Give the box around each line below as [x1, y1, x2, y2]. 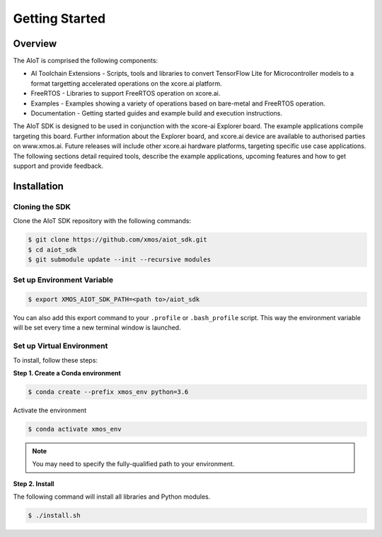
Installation [13, 180, 64, 192]
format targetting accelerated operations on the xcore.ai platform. [30, 79, 222, 88]
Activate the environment [13, 406, 87, 414]
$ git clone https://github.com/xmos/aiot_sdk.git [28, 236, 208, 244]
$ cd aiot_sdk [28, 245, 77, 254]
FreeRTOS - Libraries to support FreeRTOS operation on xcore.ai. [30, 89, 221, 98]
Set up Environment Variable [13, 275, 113, 285]
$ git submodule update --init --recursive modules [28, 255, 212, 264]
